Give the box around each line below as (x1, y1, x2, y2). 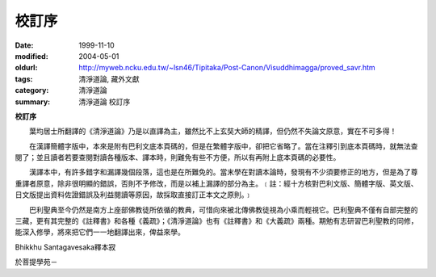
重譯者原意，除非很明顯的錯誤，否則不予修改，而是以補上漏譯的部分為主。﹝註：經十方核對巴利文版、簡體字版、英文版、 (15, 178, 418, 188)
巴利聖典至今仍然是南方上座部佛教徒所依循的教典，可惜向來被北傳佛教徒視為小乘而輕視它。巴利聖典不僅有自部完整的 (28, 204, 418, 214)
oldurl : (15, 63, 38, 73)
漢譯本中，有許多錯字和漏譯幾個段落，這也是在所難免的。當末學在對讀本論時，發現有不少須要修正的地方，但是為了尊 (28, 167, 418, 177)
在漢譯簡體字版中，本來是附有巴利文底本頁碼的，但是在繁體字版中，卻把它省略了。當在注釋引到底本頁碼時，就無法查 (28, 141, 418, 151)
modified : (15, 51, 48, 61)
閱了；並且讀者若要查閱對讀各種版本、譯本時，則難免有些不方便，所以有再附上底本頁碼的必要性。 (15, 153, 341, 162)
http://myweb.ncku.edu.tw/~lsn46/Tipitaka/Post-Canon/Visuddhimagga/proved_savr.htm (78, 63, 375, 73)
